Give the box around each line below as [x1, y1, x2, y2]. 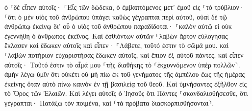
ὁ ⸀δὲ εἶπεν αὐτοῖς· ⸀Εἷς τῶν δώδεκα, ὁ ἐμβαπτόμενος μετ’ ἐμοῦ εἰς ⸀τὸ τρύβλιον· [4, 2, 245, 12]
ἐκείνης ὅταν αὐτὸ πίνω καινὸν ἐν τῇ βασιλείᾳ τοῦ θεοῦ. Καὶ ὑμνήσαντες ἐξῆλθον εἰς [4, 78, 247, 89]
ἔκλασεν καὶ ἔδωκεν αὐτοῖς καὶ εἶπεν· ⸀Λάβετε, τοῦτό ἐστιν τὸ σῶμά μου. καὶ [4, 40, 229, 50]
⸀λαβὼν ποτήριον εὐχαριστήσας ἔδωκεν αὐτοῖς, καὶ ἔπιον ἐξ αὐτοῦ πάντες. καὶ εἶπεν [4, 49, 244, 60]
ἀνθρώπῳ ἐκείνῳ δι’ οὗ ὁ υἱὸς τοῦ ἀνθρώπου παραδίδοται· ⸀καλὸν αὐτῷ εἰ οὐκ [4, 21, 232, 31]
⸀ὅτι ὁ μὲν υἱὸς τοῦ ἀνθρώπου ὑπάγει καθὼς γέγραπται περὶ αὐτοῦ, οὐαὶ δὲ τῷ [4, 11, 227, 22]
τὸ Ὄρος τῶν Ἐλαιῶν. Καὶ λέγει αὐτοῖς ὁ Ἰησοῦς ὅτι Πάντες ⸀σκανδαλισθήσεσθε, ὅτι [4, 88, 248, 98]
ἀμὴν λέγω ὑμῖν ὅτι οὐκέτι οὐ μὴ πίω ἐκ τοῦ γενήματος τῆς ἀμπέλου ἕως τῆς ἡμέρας [4, 69, 245, 79]
